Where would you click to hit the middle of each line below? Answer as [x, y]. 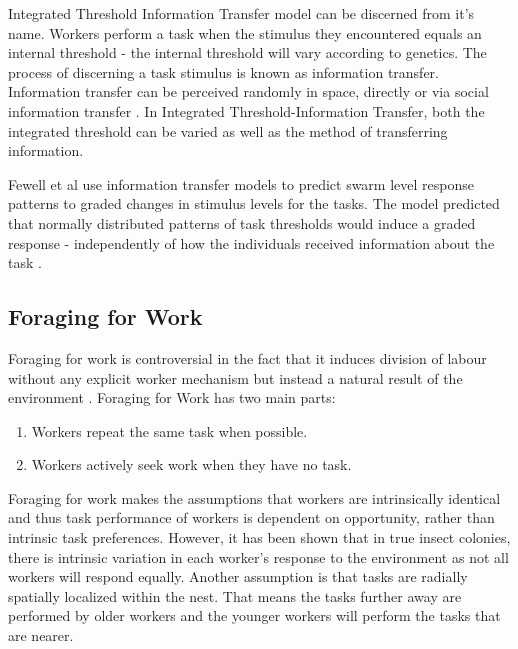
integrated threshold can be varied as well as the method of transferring [228, 130]
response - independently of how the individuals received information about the [251, 242]
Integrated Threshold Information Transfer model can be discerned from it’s [241, 13]
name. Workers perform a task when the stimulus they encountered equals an [245, 32]
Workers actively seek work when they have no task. [191, 464]
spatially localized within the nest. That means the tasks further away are [235, 595]
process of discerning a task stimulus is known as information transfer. [224, 71]
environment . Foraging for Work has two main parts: [172, 397]
